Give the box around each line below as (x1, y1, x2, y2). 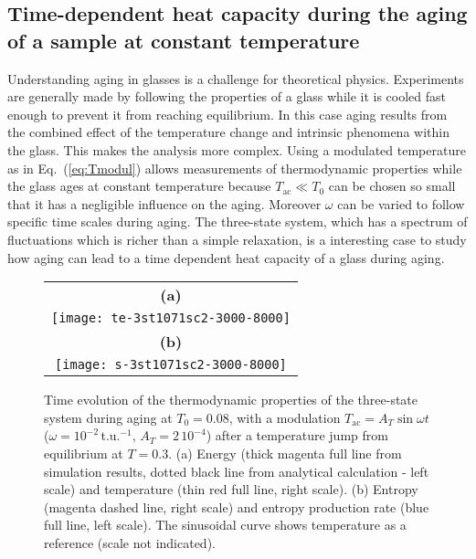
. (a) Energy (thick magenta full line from (168, 443, 402, 462)
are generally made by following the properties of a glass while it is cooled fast (7, 87, 447, 106)
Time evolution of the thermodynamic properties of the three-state (44, 390, 418, 409)
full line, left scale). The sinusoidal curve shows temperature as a (44, 515, 407, 534)
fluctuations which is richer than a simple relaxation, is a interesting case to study (7, 229, 467, 248)
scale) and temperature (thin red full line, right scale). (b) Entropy (44, 480, 418, 499)
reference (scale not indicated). (44, 533, 216, 552)
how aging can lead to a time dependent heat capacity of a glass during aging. (7, 248, 445, 267)
